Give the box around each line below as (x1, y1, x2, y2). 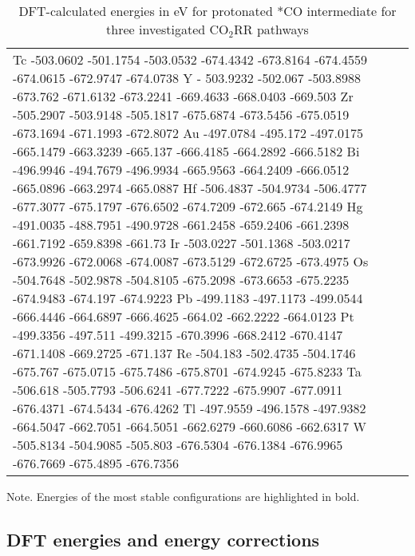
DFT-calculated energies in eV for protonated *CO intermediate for (18, 2, 397, 20)
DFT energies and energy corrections (6, 526, 320, 551)
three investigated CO (106, 20, 229, 38)
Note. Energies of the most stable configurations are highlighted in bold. (6, 488, 360, 504)
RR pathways (234, 20, 309, 38)
